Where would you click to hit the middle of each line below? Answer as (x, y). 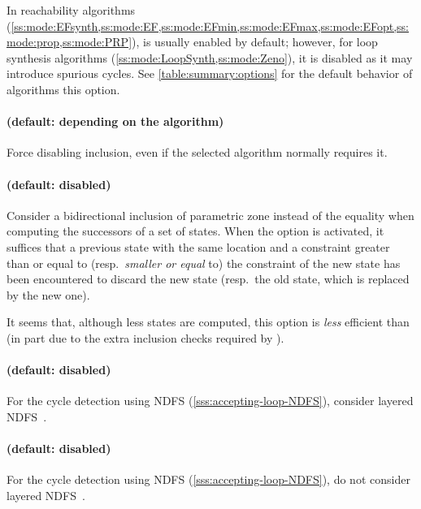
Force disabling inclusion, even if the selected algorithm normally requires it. (197, 152)
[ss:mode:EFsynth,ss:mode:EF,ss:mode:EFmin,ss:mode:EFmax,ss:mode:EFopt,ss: (210, 26)
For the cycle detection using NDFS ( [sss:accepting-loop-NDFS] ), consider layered (210, 401)
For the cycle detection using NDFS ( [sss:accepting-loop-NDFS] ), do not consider (208, 479)
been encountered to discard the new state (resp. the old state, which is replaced (208, 279)
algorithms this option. (63, 89)
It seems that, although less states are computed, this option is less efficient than (208, 322)
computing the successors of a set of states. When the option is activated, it (195, 231)
